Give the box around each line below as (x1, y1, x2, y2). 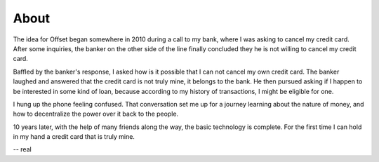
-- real (13, 145, 32, 154)
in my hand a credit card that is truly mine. (13, 133, 135, 141)
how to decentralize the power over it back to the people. (13, 109, 179, 119)
